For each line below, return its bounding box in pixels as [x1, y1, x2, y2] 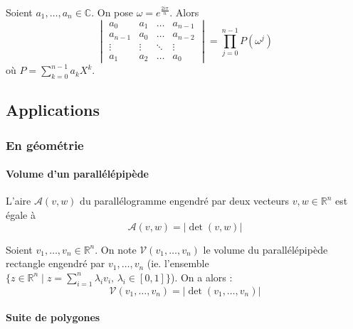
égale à [6, 207, 36, 222]
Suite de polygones [6, 310, 100, 325]
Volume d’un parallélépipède [6, 166, 149, 181]
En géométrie [6, 136, 84, 153]
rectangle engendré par [6, 256, 105, 271]
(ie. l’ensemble [147, 256, 209, 271]
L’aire [6, 193, 31, 208]
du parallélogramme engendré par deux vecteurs [80, 193, 289, 208]
